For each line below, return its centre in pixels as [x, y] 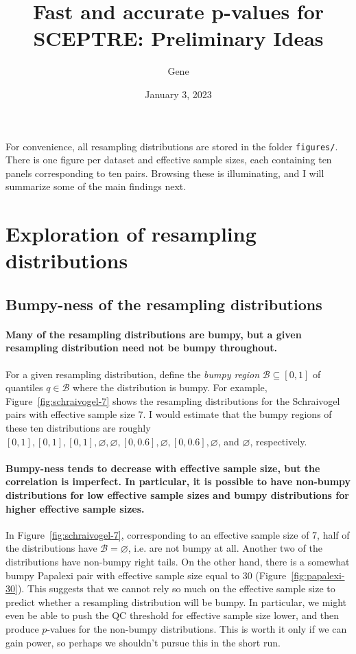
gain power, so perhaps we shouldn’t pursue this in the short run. [143, 642]
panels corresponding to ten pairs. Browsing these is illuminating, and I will [165, 173]
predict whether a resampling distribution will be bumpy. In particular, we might [176, 602]
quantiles [24, 387]
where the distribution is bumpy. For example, [170, 387]
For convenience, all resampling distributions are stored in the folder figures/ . [172, 146]
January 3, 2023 [178, 94]
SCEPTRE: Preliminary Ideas [178, 38]
